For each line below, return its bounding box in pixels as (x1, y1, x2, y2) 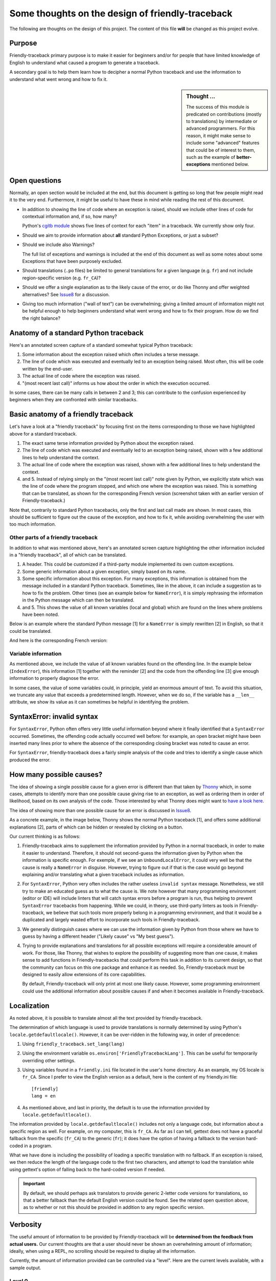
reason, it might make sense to (186, 132, 251, 138)
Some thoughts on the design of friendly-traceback (9, 8, 233, 19)
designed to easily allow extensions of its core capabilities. (22, 972, 146, 978)
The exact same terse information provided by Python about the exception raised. (22, 440, 194, 446)
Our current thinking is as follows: (9, 833, 81, 840)
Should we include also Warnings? (22, 241, 95, 248)
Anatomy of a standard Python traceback (9, 328, 144, 337)
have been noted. (22, 611, 59, 617)
